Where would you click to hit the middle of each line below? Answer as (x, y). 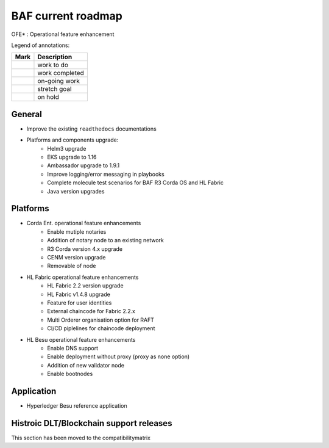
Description (55, 57)
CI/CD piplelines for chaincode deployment (101, 328)
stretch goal (55, 89)
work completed (61, 73)
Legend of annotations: (41, 45)
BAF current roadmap (67, 16)
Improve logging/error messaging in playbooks (106, 174)
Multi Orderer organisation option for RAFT (101, 320)
